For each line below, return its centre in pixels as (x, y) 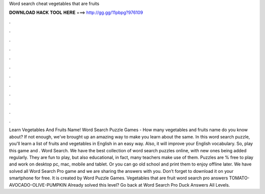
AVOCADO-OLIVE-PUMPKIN (38, 185)
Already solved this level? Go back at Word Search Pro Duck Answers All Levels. (149, 185)
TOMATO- (239, 178)
